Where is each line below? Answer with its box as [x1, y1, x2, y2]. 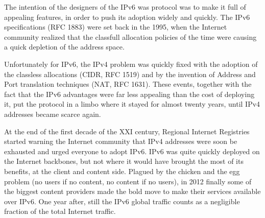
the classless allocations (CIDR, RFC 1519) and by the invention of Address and [4, 68, 256, 79]
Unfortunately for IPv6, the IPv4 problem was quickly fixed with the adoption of [4, 58, 258, 69]
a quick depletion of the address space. [4, 41, 125, 52]
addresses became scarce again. [4, 108, 101, 119]
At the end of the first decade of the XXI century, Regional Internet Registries [4, 126, 250, 136]
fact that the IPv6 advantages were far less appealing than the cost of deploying [4, 88, 255, 99]
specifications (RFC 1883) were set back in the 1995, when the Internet [4, 21, 227, 32]
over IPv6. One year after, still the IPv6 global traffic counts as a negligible [4, 196, 240, 206]
